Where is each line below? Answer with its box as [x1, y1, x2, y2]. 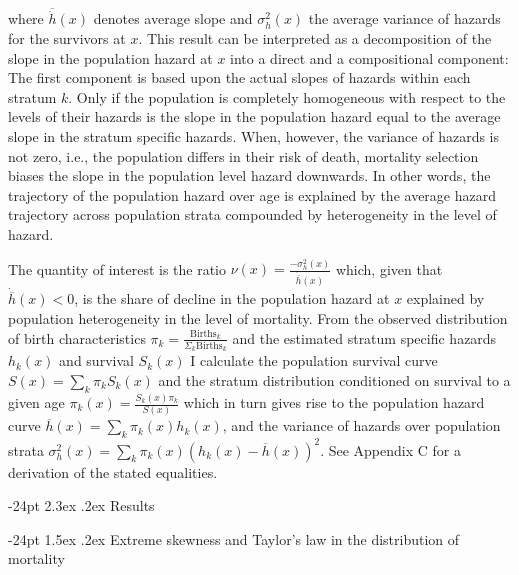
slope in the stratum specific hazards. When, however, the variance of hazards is [8, 126, 500, 146]
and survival [59, 350, 134, 371]
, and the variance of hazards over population [222, 415, 501, 436]
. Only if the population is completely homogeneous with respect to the [68, 86, 506, 107]
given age [8, 392, 65, 413]
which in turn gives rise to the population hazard [183, 392, 485, 413]
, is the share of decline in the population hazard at [74, 288, 390, 309]
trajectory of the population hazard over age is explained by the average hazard [8, 184, 496, 205]
